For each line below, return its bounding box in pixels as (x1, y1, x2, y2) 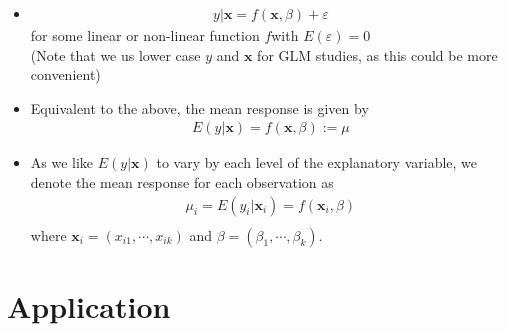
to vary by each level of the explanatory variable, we (156, 152, 478, 173)
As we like (30, 152, 94, 173)
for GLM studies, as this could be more (257, 44, 498, 65)
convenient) (30, 64, 101, 85)
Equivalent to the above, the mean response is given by (30, 97, 369, 118)
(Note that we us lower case (30, 44, 201, 65)
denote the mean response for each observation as (30, 172, 334, 193)
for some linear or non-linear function (30, 25, 260, 46)
